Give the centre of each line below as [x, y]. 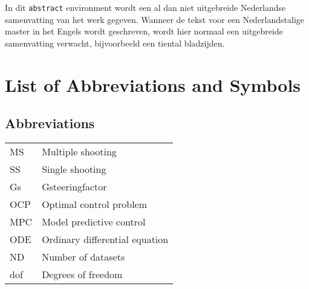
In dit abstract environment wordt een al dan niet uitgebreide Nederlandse [145, 7]
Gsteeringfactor [74, 187]
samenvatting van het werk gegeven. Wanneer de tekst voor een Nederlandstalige [155, 19]
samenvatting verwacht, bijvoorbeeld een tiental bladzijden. [115, 43]
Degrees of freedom [82, 274]
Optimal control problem [95, 204]
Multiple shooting [79, 152]
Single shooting [74, 169]
